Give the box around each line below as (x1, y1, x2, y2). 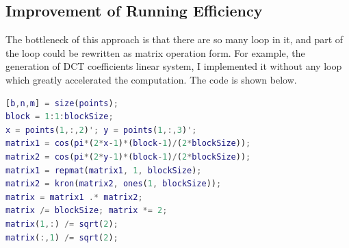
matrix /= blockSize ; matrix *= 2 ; (5, 206, 168, 216)
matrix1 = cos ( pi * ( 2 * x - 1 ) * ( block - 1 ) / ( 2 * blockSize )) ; (5, 138, 251, 149)
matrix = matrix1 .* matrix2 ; (5, 192, 143, 202)
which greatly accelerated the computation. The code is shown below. (5, 72, 297, 86)
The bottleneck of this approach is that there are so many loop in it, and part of (5, 32, 344, 47)
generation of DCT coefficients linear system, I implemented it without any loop (5, 59, 342, 73)
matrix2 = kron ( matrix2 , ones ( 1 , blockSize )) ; (5, 179, 222, 189)
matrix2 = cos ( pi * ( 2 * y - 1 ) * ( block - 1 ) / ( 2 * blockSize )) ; (5, 151, 251, 162)
